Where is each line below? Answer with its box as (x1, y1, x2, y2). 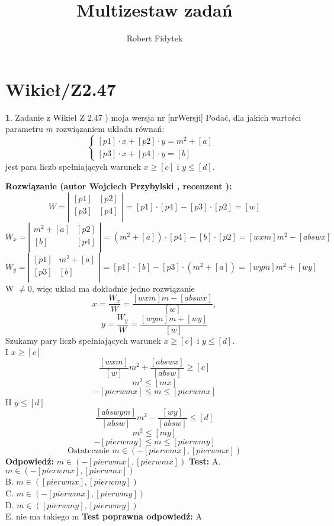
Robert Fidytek (126, 32, 183, 44)
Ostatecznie (68, 446, 110, 455)
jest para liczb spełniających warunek (5, 160, 141, 172)
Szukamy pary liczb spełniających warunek (5, 334, 161, 346)
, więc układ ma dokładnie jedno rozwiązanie (31, 282, 195, 294)
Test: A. (188, 454, 221, 467)
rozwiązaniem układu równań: (56, 122, 165, 135)
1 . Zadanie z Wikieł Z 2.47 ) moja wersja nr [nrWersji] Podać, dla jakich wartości (5, 111, 301, 123)
